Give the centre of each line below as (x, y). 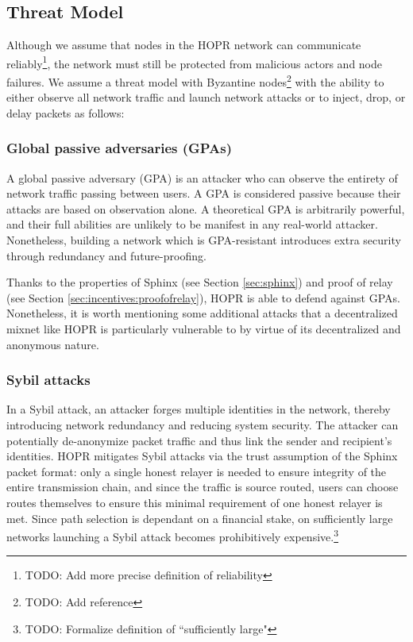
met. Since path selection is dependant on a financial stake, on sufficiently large (200, 518)
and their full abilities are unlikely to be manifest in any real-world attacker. (192, 224)
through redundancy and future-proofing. (106, 255)
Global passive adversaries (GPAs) (120, 148)
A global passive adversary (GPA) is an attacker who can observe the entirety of (202, 177)
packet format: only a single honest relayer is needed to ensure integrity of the (197, 471)
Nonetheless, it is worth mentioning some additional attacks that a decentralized (202, 313)
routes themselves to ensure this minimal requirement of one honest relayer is (195, 503)
